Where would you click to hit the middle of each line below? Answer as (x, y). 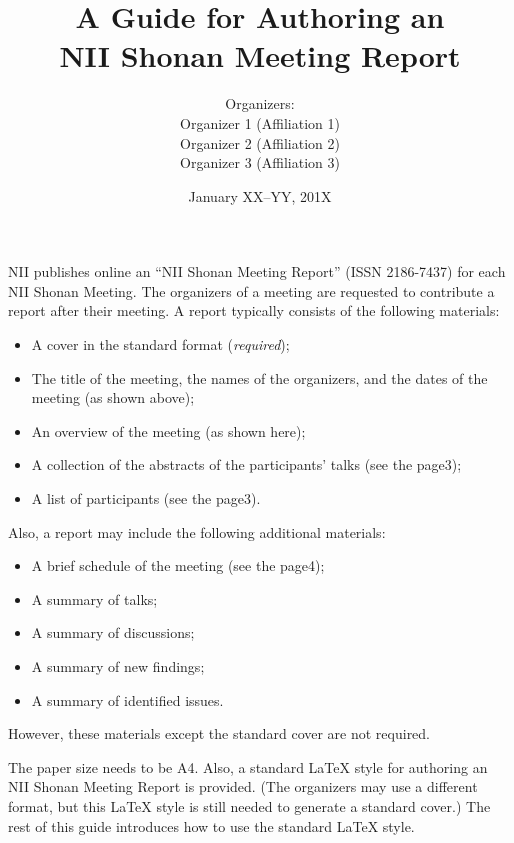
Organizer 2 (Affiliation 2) (260, 142)
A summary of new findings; (118, 666)
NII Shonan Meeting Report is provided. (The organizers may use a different (243, 786)
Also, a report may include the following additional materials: (197, 531)
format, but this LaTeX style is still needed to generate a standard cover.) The (249, 805)
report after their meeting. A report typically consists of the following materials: (254, 310)
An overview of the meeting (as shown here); (168, 430)
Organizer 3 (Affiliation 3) (260, 162)
